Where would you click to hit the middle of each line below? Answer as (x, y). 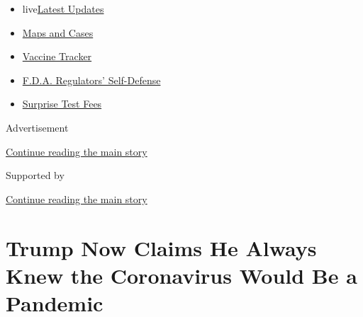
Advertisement (37, 127)
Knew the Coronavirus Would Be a (181, 275)
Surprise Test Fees (62, 104)
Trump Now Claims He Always (161, 247)
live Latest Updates (63, 8)
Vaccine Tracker (57, 56)
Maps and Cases (58, 32)
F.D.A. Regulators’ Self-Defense (91, 80)
